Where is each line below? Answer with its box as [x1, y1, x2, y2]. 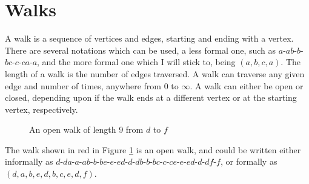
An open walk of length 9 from [29, 123, 144, 136]
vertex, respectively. [5, 103, 78, 115]
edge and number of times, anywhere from [5, 79, 162, 92]
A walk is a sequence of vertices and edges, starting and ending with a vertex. [5, 32, 294, 45]
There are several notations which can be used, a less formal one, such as [5, 43, 276, 56]
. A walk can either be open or [190, 79, 304, 92]
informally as [5, 155, 53, 168]
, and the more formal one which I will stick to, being [37, 56, 236, 68]
